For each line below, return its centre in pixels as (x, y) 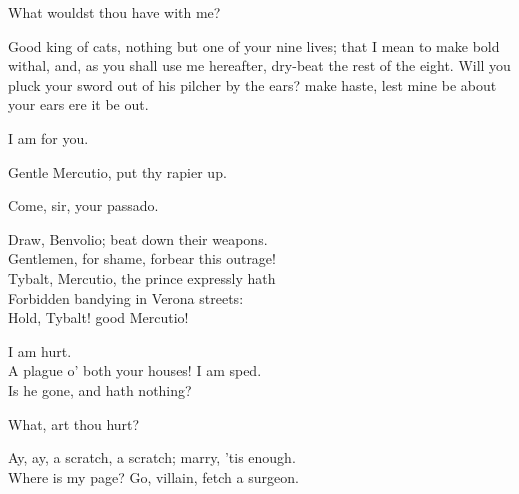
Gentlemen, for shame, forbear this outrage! (142, 258)
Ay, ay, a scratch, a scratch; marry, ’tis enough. (152, 457)
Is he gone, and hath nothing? (100, 389)
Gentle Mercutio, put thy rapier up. (117, 171)
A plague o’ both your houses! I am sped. (135, 370)
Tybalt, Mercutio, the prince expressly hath (142, 277)
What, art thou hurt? (74, 423)
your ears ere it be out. (78, 104)
